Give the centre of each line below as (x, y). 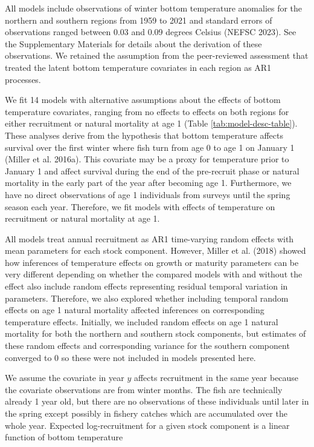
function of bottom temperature (64, 437)
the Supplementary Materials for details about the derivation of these (133, 43)
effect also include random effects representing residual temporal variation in (146, 286)
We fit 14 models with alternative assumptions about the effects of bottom (143, 100)
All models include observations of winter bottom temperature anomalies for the (154, 8)
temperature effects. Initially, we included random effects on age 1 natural (142, 321)
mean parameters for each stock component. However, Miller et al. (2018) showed (155, 250)
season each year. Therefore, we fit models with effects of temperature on (140, 206)
